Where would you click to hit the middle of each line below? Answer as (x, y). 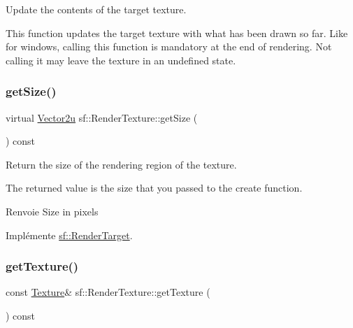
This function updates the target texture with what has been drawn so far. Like (177, 33)
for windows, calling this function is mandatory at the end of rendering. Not (169, 47)
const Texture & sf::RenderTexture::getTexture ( (108, 292)
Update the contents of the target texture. (96, 9)
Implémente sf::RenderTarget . (69, 235)
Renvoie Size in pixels (52, 211)
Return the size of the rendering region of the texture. (121, 164)
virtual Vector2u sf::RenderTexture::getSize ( (102, 117)
